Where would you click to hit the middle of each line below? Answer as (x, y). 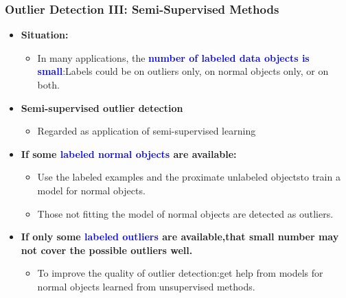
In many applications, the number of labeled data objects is (173, 57)
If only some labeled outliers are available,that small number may (180, 237)
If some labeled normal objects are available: (129, 153)
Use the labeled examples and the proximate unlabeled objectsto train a (189, 177)
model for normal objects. (91, 190)
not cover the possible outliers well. (107, 250)
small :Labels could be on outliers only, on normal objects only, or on (183, 71)
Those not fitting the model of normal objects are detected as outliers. (185, 213)
